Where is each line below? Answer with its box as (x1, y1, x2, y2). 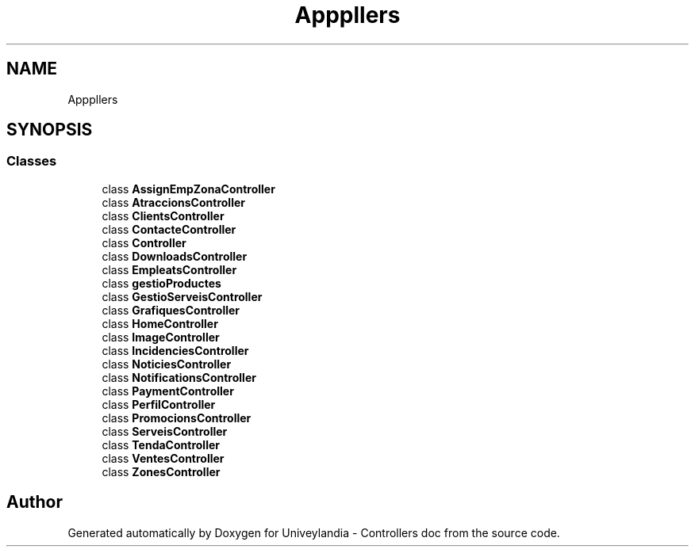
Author (6, 492, 63, 513)
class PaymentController (102, 383, 234, 398)
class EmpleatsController (102, 262, 237, 276)
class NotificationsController (102, 370, 256, 384)
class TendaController (102, 437, 220, 452)
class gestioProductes (102, 276, 221, 290)
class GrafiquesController (102, 303, 240, 317)
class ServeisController (102, 424, 228, 438)
